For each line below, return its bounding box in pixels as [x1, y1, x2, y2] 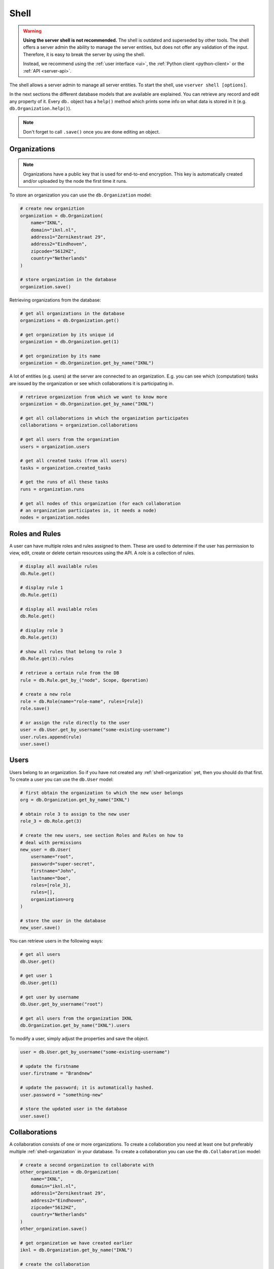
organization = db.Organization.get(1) [20, 339, 119, 345]
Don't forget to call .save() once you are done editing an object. [23, 128, 160, 135]
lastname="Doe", [30, 875, 71, 881]
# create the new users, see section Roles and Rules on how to [20, 832, 184, 839]
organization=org [30, 896, 74, 902]
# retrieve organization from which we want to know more [20, 394, 167, 399]
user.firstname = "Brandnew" [20, 1071, 93, 1076]
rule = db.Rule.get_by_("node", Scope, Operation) [20, 677, 149, 683]
